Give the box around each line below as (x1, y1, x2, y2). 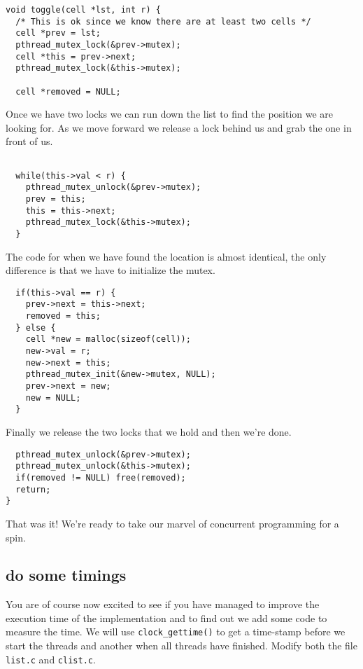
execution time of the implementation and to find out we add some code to (6, 610, 327, 625)
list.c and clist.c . (6, 651, 96, 666)
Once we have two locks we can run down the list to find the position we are (6, 106, 334, 121)
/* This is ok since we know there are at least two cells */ (15, 16, 311, 27)
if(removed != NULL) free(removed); (15, 472, 186, 483)
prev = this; (25, 194, 86, 204)
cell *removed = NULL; (15, 86, 121, 97)
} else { (15, 322, 56, 333)
